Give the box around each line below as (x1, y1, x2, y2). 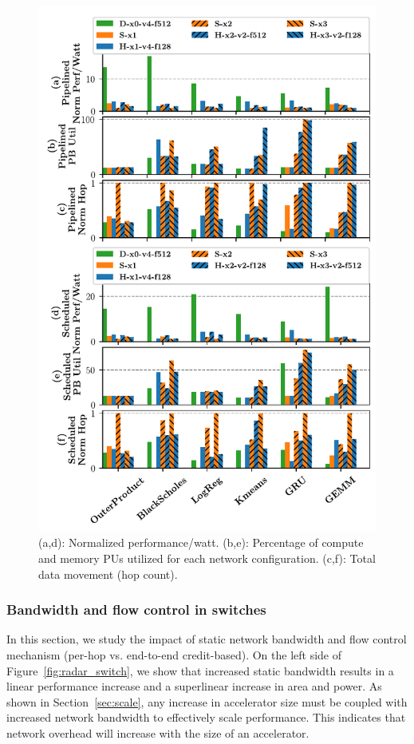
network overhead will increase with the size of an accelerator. (6, 724, 310, 741)
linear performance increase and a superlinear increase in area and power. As (6, 678, 382, 695)
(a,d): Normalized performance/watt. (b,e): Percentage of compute (38, 534, 364, 551)
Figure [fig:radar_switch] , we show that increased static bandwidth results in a (6, 662, 394, 679)
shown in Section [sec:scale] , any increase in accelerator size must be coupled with (6, 693, 408, 710)
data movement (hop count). (38, 565, 178, 582)
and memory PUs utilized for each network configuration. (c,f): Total (38, 550, 376, 567)
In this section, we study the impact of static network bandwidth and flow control (6, 631, 407, 647)
